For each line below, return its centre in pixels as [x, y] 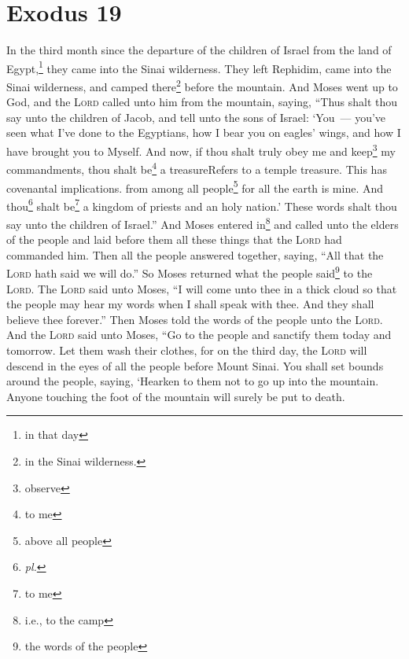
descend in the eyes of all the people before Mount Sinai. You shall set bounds [195, 365]
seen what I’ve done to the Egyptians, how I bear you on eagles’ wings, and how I [204, 133]
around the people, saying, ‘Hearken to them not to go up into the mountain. [193, 381]
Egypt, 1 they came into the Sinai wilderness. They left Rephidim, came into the [199, 67]
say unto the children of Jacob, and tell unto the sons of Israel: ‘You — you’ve [196, 117]
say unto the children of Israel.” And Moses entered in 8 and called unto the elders [203, 223]
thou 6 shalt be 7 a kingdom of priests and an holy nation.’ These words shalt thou [202, 204]
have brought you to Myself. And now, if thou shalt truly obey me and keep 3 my [201, 150]
